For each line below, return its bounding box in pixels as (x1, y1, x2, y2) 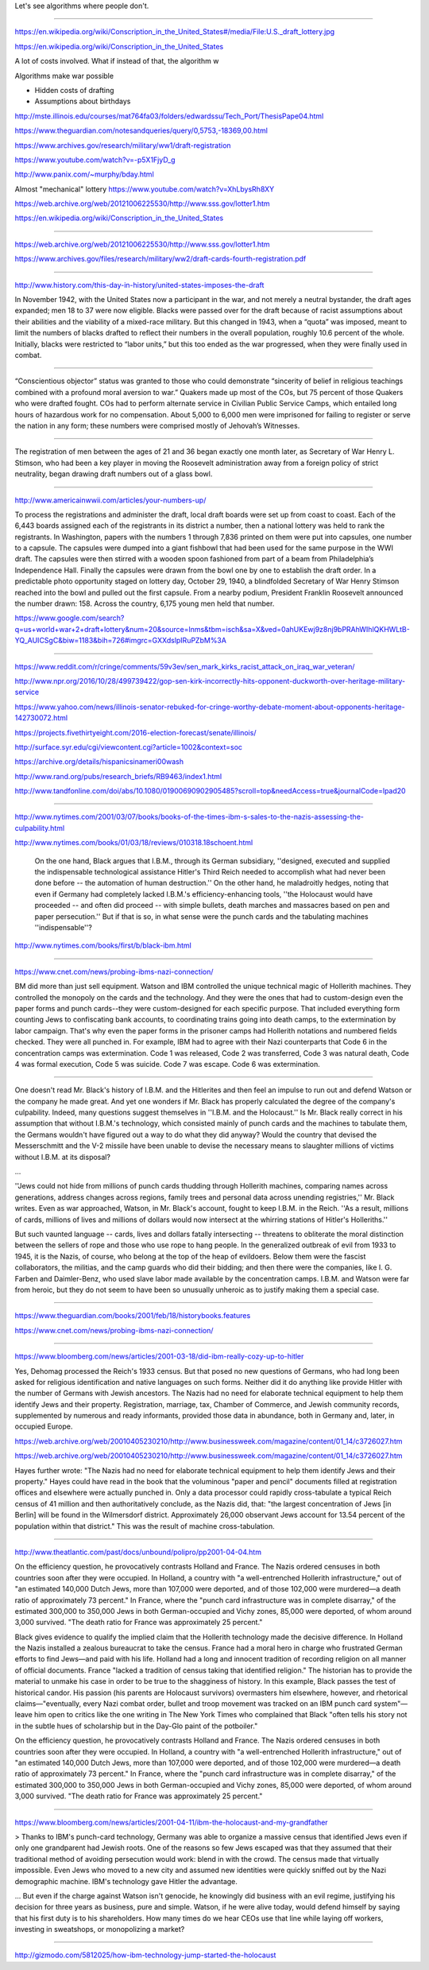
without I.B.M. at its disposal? (14, 1152, 111, 1161)
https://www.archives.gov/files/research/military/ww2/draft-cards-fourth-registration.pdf (14, 254, 307, 264)
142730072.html (14, 713, 68, 723)
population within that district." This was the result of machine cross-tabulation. (14, 1521, 276, 1530)
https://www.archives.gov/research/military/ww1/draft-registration (14, 140, 231, 150)
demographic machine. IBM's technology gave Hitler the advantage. (14, 1876, 238, 1886)
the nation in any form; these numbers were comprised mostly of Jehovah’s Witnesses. (14, 421, 300, 430)
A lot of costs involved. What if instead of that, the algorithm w (14, 56, 219, 66)
